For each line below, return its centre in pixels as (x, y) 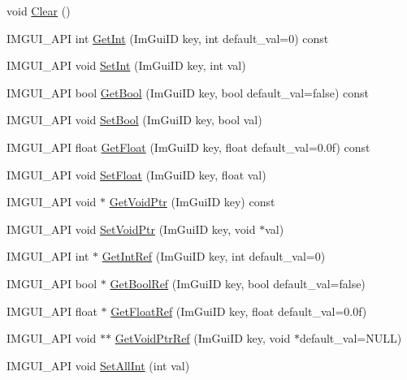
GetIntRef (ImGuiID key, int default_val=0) (214, 256)
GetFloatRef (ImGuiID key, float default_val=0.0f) (239, 311)
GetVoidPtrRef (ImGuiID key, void (203, 338)
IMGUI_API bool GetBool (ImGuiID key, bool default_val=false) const (188, 92)
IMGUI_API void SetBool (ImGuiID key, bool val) (134, 120)
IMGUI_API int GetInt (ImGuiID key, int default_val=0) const (168, 38)
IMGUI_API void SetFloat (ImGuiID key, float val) (136, 174)
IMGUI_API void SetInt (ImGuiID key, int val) (126, 65)
